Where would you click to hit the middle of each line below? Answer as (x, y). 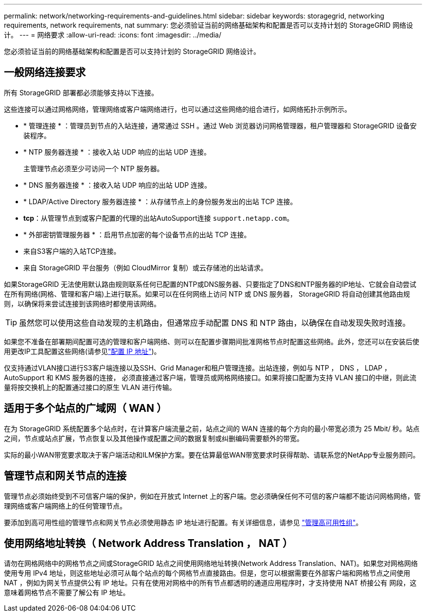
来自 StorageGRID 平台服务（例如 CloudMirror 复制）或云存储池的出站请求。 (145, 267)
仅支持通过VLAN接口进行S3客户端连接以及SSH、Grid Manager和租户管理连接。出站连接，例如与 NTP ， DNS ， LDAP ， (198, 368)
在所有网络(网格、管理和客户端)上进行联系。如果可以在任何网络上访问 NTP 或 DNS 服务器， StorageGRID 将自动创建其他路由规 (207, 294)
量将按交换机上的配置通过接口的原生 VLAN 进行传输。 (90, 387)
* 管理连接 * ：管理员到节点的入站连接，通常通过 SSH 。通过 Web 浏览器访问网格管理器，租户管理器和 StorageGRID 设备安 (220, 125)
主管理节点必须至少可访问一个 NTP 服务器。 (94, 168)
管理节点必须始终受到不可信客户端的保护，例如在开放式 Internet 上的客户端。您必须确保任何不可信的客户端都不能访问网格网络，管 (213, 496)
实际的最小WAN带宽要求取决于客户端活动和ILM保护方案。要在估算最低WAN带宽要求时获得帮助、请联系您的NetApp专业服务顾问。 (212, 455)
